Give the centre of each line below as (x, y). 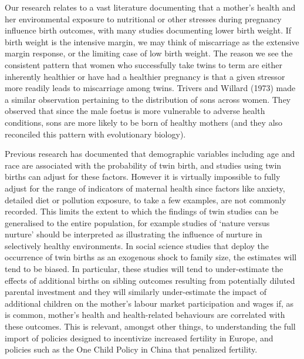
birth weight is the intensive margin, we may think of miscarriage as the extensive (152, 41)
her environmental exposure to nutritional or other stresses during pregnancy (143, 19)
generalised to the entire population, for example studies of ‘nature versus (137, 222)
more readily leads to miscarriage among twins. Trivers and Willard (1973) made (150, 88)
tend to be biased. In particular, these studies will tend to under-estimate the (144, 269)
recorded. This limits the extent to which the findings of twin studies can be (142, 211)
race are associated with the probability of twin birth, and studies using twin (143, 165)
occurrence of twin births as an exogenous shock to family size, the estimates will (151, 257)
